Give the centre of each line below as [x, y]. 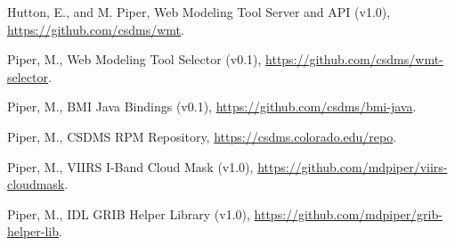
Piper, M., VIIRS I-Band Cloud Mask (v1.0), [130, 166]
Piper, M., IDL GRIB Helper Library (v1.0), [129, 213]
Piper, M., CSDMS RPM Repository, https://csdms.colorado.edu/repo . [202, 136]
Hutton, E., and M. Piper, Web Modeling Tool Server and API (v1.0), [199, 12]
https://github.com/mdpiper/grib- [348, 213]
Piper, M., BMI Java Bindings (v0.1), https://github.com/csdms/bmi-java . [212, 107]
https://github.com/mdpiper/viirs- [353, 166]
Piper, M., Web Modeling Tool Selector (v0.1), [134, 59]
